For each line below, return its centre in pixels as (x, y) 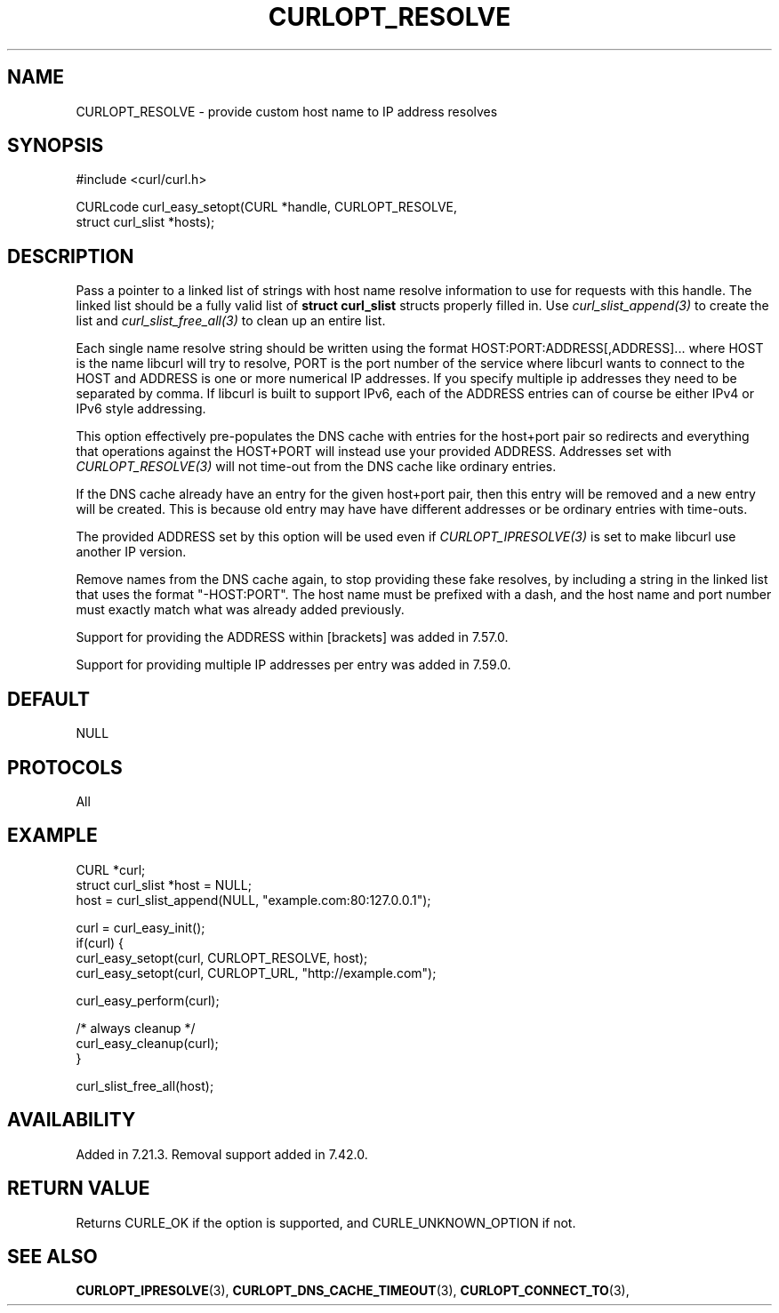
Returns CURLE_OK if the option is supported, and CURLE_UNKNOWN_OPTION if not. (326, 1222)
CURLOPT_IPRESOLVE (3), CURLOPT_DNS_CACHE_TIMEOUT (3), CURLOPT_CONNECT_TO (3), (353, 1291)
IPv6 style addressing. (141, 409)
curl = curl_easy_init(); (141, 927)
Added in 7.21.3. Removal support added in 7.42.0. (222, 1154)
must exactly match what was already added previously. (240, 610)
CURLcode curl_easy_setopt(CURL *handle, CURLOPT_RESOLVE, (267, 207)
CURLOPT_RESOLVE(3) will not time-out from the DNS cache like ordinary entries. (316, 467)
